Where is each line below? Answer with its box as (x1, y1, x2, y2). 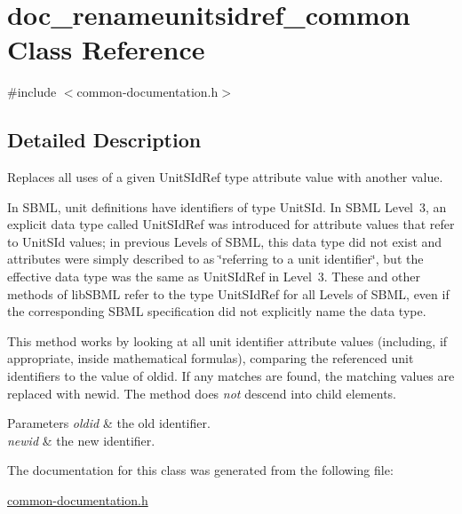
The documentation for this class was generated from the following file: (7, 461, 394, 479)
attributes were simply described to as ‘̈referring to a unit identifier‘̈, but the (7, 249, 424, 268)
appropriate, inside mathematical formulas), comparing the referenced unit (7, 349, 414, 368)
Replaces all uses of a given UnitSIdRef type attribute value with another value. (7, 168, 443, 186)
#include (7, 83, 57, 101)
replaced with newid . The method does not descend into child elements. (7, 384, 396, 402)
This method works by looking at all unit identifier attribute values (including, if (7, 331, 448, 350)
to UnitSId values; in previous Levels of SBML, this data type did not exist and (7, 232, 442, 250)
